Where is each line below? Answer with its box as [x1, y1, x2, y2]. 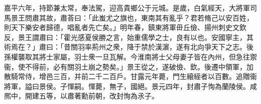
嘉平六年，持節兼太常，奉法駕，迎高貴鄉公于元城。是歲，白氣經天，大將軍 [4, 2, 250, 12]
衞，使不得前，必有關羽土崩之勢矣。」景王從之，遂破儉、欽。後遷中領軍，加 [4, 61, 253, 71]
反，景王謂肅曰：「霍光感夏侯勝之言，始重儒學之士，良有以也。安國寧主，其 [4, 31, 253, 42]
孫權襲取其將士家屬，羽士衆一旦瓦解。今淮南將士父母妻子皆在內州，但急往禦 [4, 51, 257, 61]
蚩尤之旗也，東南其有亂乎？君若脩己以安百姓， [98, 12, 253, 22]
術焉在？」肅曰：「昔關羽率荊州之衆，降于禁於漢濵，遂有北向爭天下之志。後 [4, 41, 253, 52]
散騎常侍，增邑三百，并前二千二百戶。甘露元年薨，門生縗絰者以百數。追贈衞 [4, 71, 257, 81]
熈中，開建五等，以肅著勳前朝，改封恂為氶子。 [4, 90, 159, 101]
